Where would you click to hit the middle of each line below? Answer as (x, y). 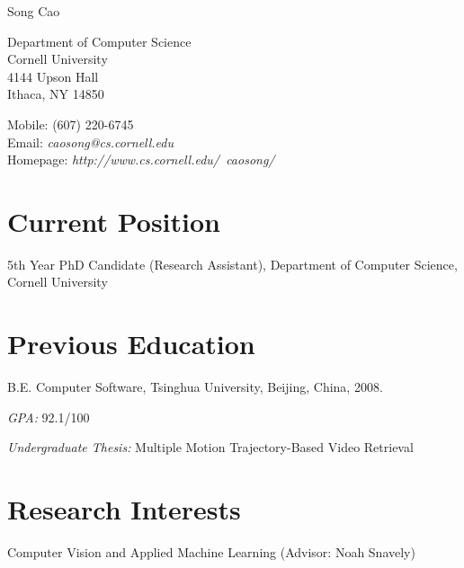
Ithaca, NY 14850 (56, 94)
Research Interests (124, 509)
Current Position (114, 221)
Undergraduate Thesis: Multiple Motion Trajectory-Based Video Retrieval (210, 447)
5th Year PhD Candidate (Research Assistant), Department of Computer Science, (232, 264)
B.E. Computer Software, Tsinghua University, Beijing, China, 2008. (195, 387)
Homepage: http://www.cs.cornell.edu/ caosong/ (141, 160)
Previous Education (131, 344)
